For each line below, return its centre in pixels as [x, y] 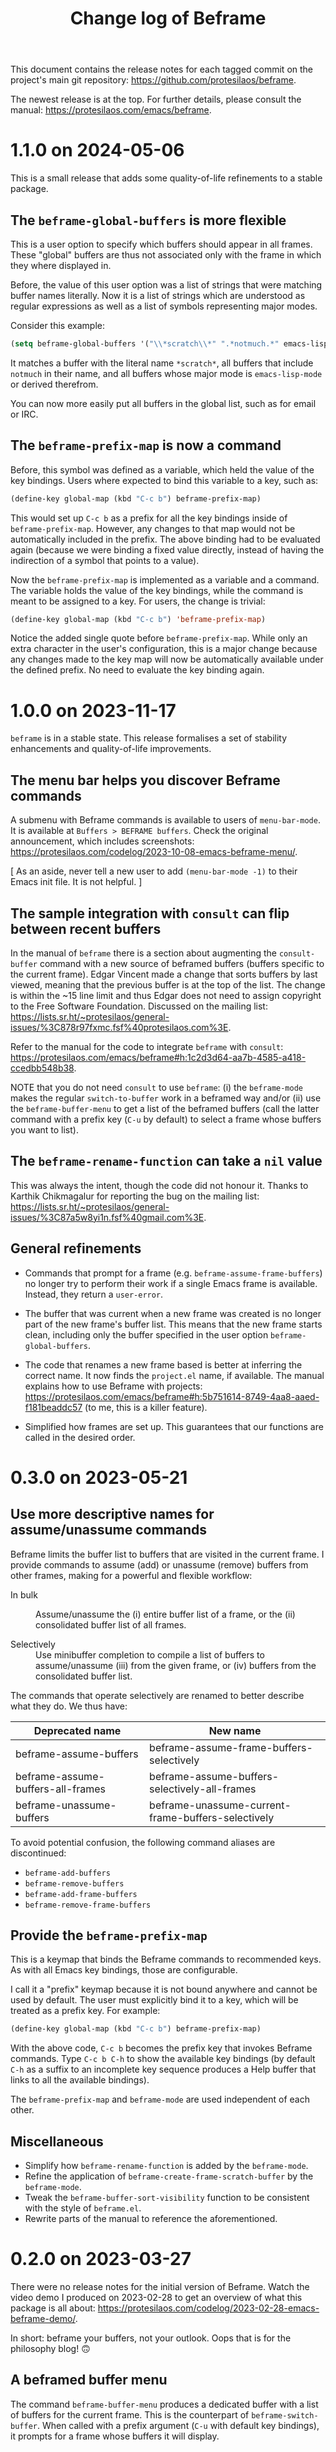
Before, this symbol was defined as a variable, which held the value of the [162, 469]
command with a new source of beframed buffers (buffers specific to [182, 963]
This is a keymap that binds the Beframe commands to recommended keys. [166, 1959]
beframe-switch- [285, 2415]
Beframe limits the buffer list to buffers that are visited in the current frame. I [167, 1554]
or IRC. [24, 414]
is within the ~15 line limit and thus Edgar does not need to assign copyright [166, 995]
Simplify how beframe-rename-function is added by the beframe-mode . [166, 2166]
